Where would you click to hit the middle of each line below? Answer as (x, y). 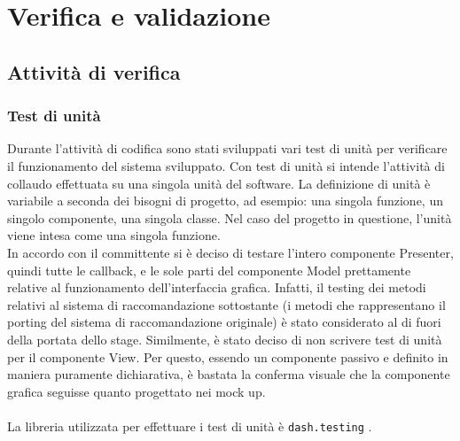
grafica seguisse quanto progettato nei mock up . (136, 391)
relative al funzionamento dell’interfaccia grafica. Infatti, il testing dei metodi (217, 287)
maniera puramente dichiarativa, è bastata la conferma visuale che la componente (229, 374)
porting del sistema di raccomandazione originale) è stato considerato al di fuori (224, 322)
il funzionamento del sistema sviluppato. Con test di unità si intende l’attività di (226, 165)
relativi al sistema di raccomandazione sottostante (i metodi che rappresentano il (226, 304)
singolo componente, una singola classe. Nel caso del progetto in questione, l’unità (230, 217)
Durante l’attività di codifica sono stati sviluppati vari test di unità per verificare (227, 148)
